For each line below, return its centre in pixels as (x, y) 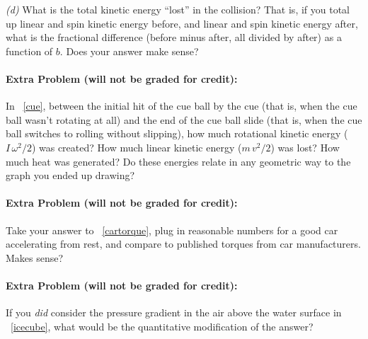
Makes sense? (35, 257)
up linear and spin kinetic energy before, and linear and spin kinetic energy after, (182, 23)
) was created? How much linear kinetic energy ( (137, 147)
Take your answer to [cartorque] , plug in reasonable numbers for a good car (172, 230)
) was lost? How (305, 147)
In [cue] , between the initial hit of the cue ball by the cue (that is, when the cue (182, 106)
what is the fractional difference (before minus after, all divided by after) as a (174, 37)
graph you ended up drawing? (70, 175)
